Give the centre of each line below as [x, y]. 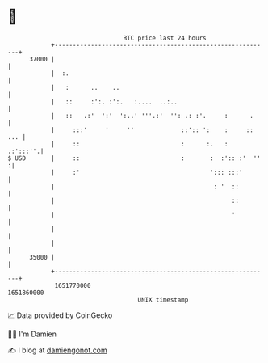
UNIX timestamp [163, 300]
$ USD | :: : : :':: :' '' [134, 158]
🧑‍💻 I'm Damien [32, 334]
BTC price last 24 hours [165, 38]
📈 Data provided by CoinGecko [60, 315]
